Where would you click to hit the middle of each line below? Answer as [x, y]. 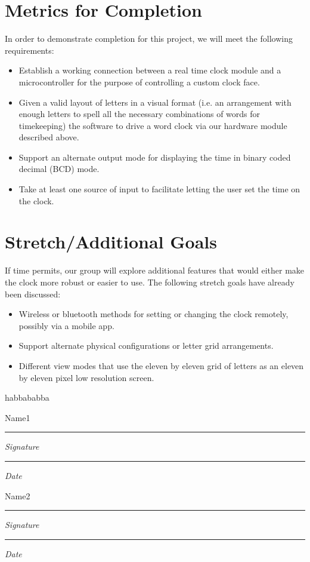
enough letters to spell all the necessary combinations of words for [139, 114]
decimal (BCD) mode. [59, 169]
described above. [49, 137]
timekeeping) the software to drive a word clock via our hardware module [153, 125]
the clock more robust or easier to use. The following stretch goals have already [150, 282]
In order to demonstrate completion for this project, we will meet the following [149, 39]
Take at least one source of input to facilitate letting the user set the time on [159, 189]
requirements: [30, 50]
